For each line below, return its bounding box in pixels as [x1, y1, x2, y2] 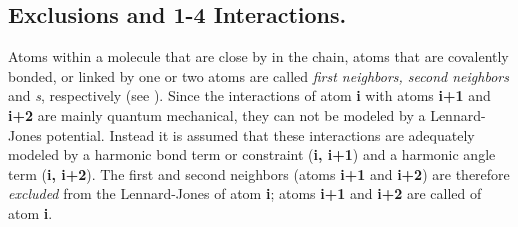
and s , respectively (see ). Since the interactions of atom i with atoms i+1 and [8, 85, 491, 106]
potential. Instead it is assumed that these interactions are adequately [46, 124, 475, 145]
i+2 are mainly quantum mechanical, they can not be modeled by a [8, 104, 426, 125]
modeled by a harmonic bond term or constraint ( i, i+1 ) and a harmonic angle [8, 144, 496, 165]
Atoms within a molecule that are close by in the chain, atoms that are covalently [8, 46, 509, 67]
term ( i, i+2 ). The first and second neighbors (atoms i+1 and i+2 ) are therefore [8, 163, 510, 184]
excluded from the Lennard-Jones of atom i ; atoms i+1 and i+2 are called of [8, 183, 482, 204]
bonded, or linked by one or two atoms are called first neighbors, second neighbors [8, 65, 509, 86]
